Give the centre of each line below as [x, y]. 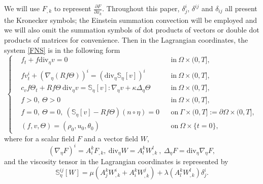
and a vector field [111, 138]
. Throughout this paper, [141, 8]
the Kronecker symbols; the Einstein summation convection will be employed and [130, 20]
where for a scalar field [40, 138]
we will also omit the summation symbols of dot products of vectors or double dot [132, 30]
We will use [22, 8]
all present [241, 8]
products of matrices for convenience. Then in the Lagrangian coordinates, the [126, 39]
